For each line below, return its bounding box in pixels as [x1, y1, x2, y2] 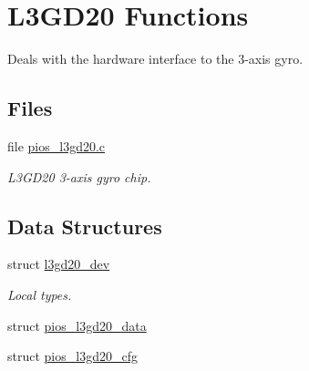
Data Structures [7, 211, 162, 240]
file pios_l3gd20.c [7, 136, 106, 155]
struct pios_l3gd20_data [7, 315, 147, 335]
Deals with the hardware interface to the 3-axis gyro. [7, 49, 304, 68]
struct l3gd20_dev [7, 254, 110, 273]
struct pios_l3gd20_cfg [7, 346, 138, 366]
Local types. [7, 284, 72, 304]
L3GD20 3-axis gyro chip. [7, 167, 151, 186]
